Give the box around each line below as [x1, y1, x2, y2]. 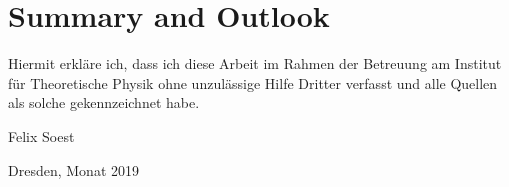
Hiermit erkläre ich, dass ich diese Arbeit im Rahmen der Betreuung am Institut [8, 53, 502, 74]
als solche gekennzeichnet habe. [8, 92, 200, 113]
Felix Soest [8, 125, 75, 146]
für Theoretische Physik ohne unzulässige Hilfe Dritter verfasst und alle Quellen [8, 72, 498, 93]
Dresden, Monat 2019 [8, 159, 139, 180]
